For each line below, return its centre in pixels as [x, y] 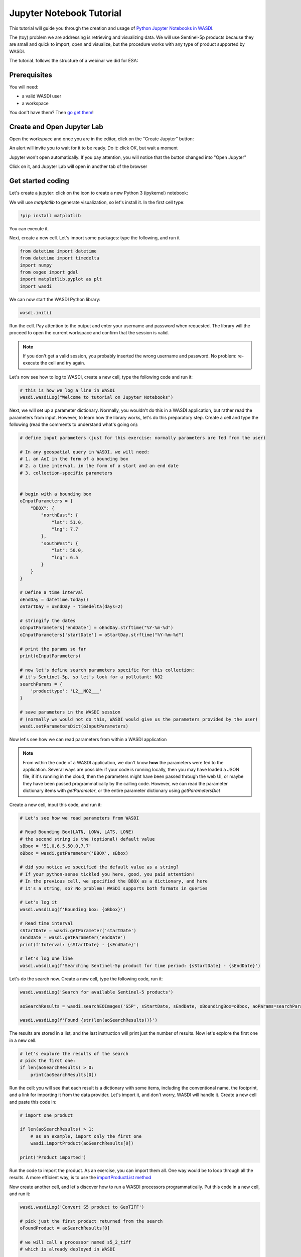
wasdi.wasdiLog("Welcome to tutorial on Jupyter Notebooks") [97, 397]
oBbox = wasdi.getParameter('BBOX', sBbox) [74, 853]
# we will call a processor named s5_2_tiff [76, 1242]
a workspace [35, 103]
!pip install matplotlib [50, 215]
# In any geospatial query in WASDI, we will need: [85, 452]
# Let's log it [38, 902]
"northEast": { [60, 515]
